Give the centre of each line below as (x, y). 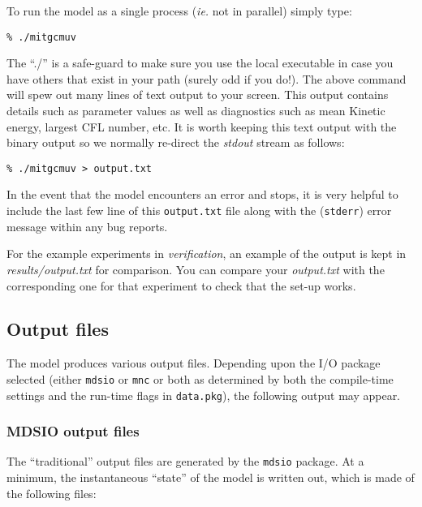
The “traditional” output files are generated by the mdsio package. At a (185, 461)
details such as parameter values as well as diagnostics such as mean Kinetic (196, 111)
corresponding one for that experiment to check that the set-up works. (181, 285)
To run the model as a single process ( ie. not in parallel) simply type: (179, 11)
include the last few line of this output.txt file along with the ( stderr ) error (199, 211)
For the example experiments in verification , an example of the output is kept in (207, 253)
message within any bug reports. (87, 226)
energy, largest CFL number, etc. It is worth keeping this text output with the (202, 126)
